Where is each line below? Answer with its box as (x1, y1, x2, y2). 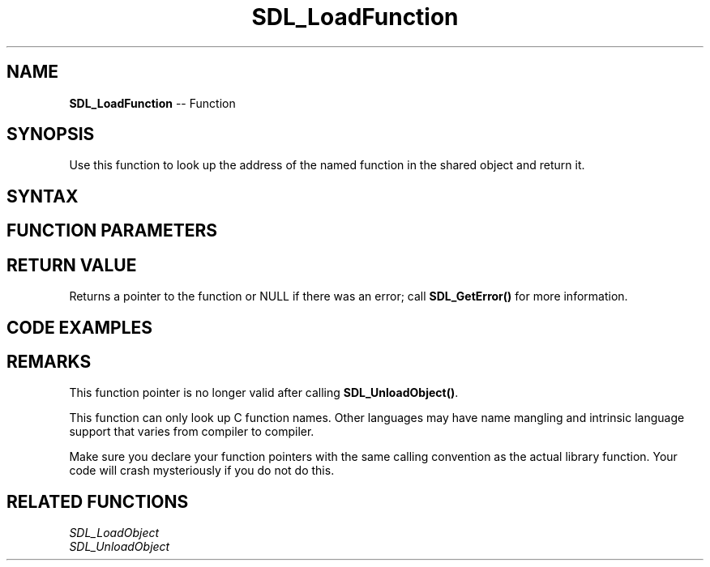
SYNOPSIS (6, 124, 95, 145)
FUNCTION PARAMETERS (6, 220, 217, 241)
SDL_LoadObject (69, 526, 160, 540)
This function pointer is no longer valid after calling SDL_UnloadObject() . (69, 386, 459, 400)
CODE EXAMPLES (6, 317, 153, 338)
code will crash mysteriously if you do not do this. (69, 463, 335, 478)
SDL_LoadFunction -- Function (69, 96, 236, 110)
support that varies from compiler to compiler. (69, 424, 314, 439)
